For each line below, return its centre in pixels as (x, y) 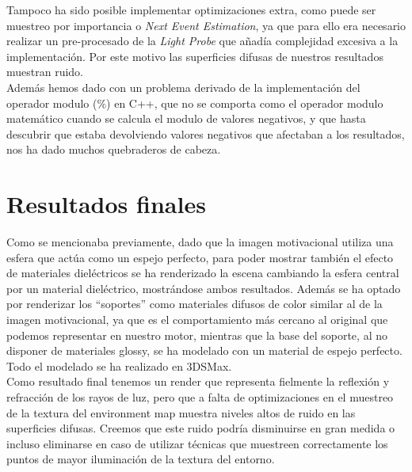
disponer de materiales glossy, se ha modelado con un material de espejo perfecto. (204, 350)
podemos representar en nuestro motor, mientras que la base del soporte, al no (197, 335)
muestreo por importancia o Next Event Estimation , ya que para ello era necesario (206, 25)
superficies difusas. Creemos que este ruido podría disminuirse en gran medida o (201, 428)
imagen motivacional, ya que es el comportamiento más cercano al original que (197, 320)
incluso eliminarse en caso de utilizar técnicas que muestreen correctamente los (197, 443)
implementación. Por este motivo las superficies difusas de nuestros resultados (195, 56)
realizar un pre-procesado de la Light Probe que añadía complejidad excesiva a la (202, 41)
